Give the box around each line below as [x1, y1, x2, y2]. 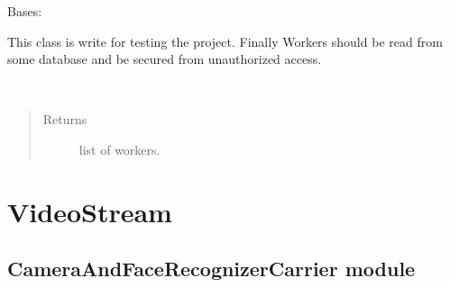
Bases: [7, 2, 42, 20]
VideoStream [7, 193, 172, 229]
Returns [42, 110, 87, 129]
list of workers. [78, 139, 161, 158]
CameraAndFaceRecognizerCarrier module [7, 255, 416, 283]
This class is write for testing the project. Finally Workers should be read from [7, 31, 443, 50]
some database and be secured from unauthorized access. [7, 49, 322, 68]
